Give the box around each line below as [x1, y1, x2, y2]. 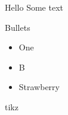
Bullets [5, 21, 30, 33]
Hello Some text [5, 1, 63, 13]
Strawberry [18, 81, 60, 93]
